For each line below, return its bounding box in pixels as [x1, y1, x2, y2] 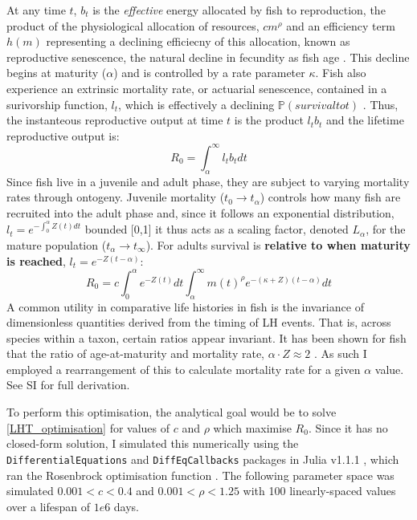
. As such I [314, 345, 367, 362]
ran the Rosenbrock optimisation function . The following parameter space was [6, 466, 395, 483]
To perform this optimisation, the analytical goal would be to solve [6, 404, 337, 420]
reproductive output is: [6, 127, 120, 144]
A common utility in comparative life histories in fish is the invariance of [6, 298, 364, 315]
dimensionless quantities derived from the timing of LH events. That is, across [6, 314, 391, 331]
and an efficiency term [286, 17, 395, 34]
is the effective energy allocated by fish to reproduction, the [92, 2, 386, 18]
